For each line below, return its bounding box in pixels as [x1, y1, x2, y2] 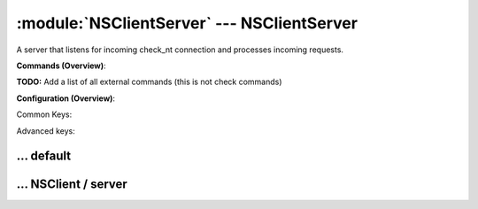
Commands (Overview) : [16, 60, 106, 71]
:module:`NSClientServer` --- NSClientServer [16, 13, 358, 33]
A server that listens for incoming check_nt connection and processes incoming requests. [16, 44, 344, 55]
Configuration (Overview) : [16, 93, 115, 104]
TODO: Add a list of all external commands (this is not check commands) [16, 76, 282, 88]
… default [16, 149, 72, 164]
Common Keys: [16, 109, 73, 120]
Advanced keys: [16, 125, 75, 136]
